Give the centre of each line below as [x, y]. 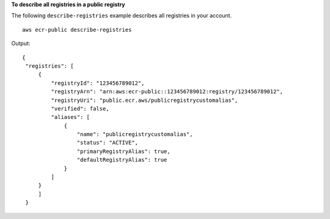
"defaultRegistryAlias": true [122, 160]
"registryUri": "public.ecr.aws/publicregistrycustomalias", [145, 100]
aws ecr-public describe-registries [77, 30]
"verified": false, [80, 109]
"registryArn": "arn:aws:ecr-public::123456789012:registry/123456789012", [167, 92]
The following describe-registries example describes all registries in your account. [122, 16]
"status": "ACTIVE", [108, 143]
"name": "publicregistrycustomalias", [135, 135]
